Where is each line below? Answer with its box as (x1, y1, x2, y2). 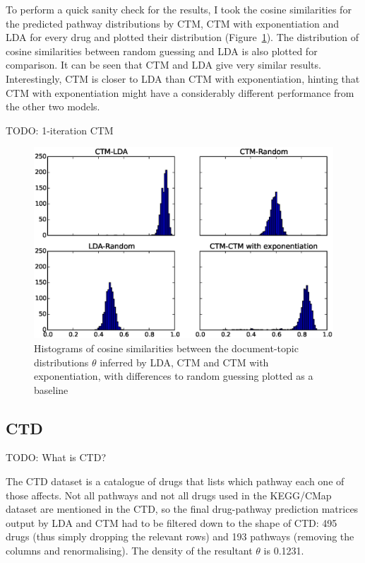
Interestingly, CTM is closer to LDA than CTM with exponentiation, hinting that (6, 71, 360, 86)
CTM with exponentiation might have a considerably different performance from (6, 85, 354, 100)
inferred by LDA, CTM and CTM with (100, 354, 269, 369)
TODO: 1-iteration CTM (6, 122, 114, 137)
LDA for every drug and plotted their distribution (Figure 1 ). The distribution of (6, 30, 359, 45)
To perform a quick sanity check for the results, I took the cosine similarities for (6, 2, 352, 16)
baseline (34, 382, 68, 397)
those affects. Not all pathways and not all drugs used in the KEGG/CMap (6, 487, 332, 502)
